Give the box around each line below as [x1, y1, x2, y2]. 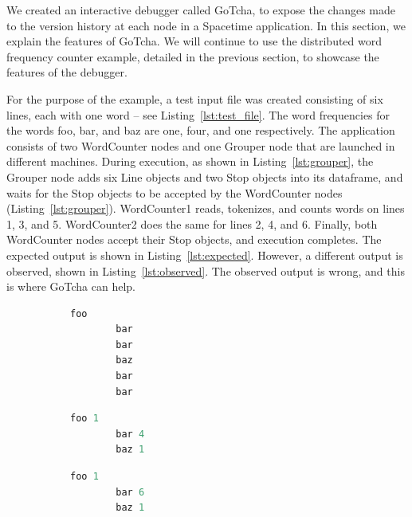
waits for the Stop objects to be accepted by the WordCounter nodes [6, 184, 343, 201]
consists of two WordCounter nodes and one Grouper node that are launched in [6, 137, 395, 154]
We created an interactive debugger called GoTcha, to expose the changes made [6, 2, 395, 18]
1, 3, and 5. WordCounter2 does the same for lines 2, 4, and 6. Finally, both [6, 215, 378, 232]
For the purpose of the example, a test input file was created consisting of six [6, 90, 383, 107]
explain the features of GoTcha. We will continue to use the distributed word [6, 33, 383, 49]
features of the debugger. [6, 64, 128, 80]
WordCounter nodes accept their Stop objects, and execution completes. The [6, 231, 382, 248]
